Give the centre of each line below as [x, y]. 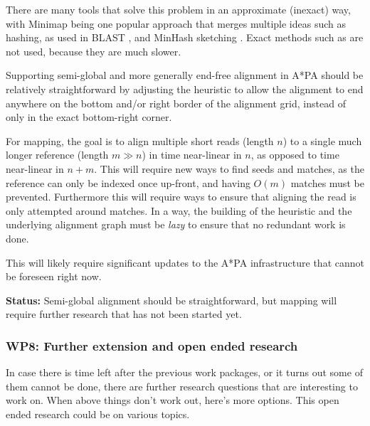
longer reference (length [57, 155]
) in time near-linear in [192, 155]
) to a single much [322, 140]
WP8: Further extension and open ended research [152, 345]
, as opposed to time [295, 155]
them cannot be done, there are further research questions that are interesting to [182, 386]
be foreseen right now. [54, 276]
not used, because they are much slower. [94, 51]
